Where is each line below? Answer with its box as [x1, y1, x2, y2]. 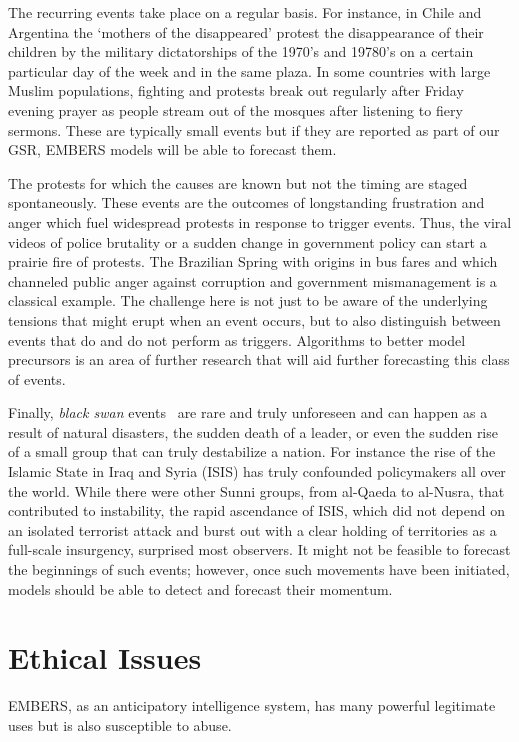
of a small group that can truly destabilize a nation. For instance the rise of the [8, 441, 496, 462]
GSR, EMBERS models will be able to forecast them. [8, 139, 337, 160]
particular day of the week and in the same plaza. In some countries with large [8, 60, 491, 81]
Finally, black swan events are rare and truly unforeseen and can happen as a [8, 402, 488, 423]
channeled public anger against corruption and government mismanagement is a [8, 270, 497, 291]
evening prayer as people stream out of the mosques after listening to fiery [8, 99, 463, 120]
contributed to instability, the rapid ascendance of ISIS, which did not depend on [8, 500, 505, 521]
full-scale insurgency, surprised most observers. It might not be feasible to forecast [8, 539, 511, 560]
